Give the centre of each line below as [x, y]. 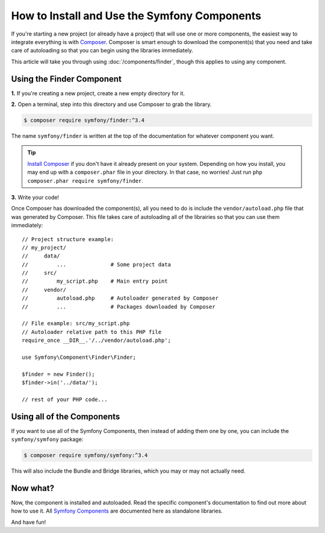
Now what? [32, 488]
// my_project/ [44, 248]
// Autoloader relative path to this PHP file [92, 332]
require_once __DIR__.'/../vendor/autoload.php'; [97, 340]
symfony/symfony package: [47, 440]
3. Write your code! [35, 197]
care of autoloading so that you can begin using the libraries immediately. [102, 51]
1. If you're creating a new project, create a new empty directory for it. [98, 93]
